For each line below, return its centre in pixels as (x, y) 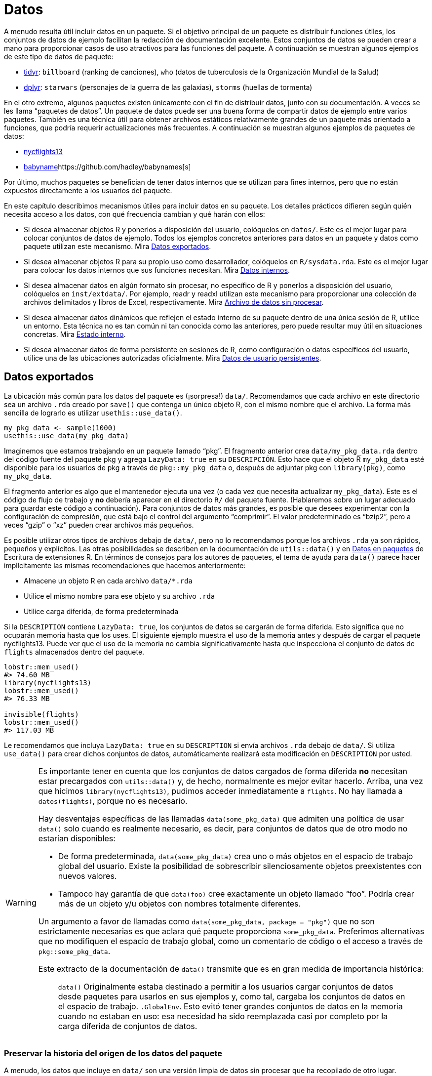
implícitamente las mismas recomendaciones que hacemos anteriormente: (125, 565)
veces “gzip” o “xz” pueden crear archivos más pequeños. (99, 525)
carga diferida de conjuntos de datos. (128, 1026)
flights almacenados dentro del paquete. (74, 652)
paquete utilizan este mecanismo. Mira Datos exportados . (118, 246)
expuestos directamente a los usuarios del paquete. (88, 190)
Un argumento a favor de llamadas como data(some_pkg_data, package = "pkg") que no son (206, 921)
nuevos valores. (87, 876)
